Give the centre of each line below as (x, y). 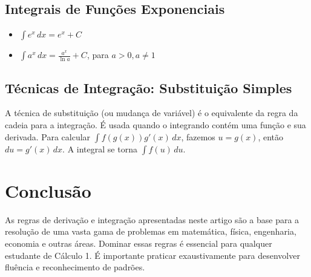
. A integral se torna (100, 148)
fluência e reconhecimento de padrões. (75, 267)
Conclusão (48, 190)
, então (270, 136)
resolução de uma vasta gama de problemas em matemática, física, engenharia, (151, 231)
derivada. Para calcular (48, 136)
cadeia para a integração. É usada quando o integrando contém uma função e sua (155, 125)
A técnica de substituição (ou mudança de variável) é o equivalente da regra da (152, 113)
